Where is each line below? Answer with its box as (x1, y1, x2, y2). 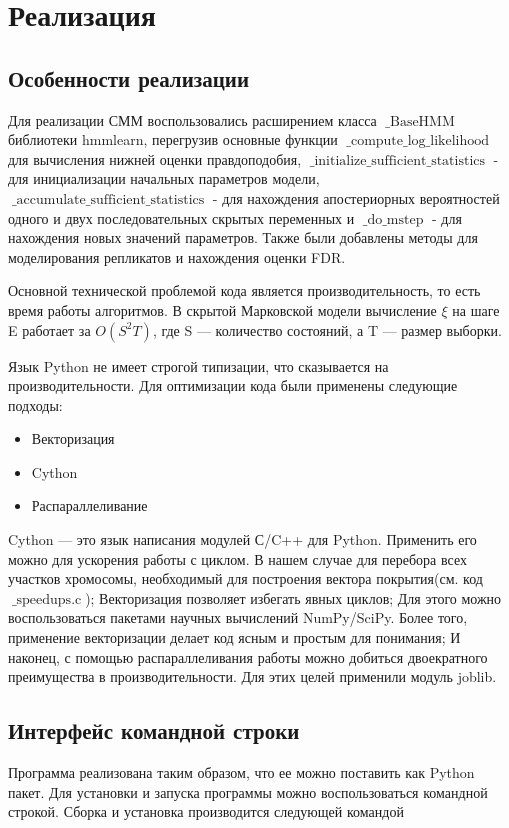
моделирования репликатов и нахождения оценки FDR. (8, 246, 346, 267)
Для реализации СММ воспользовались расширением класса (8, 109, 377, 130)
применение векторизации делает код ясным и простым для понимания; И (8, 627, 461, 648)
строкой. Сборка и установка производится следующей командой (8, 801, 404, 822)
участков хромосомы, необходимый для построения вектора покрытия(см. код (8, 568, 483, 589)
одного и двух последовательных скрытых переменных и (8, 207, 355, 228)
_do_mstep (362, 212, 424, 227)
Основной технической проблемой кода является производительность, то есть (8, 280, 481, 301)
